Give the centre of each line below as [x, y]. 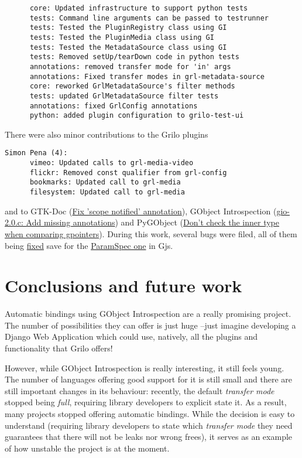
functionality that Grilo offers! [59, 348]
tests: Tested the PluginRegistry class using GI [128, 28]
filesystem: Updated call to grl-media [107, 192]
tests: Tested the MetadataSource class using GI [128, 47]
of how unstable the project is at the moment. [87, 448]
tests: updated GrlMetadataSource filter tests [124, 96]
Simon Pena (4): [36, 153]
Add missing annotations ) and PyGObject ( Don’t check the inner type [153, 222]
